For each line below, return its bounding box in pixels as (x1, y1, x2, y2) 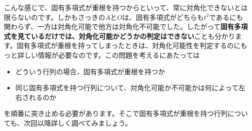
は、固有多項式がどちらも (122, 12, 204, 22)
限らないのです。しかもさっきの (4, 12, 105, 22)
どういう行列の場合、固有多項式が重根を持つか (15, 66, 165, 76)
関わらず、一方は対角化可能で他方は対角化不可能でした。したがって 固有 (4, 21, 235, 32)
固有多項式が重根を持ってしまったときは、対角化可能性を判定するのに (17, 40, 241, 50)
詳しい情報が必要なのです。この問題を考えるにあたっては (17, 49, 200, 60)
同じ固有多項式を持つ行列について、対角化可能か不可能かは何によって (15, 82, 238, 93)
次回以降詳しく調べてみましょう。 (23, 117, 132, 128)
